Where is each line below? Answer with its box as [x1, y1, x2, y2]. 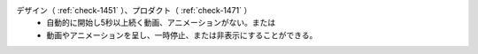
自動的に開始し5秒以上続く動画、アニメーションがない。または [46, 18, 276, 28]
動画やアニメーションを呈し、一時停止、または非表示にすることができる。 [46, 29, 318, 40]
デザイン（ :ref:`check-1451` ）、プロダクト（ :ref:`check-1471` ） [16, 5, 252, 15]
